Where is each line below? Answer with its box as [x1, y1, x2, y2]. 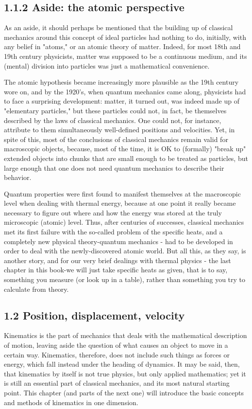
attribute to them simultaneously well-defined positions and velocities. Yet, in [4, 124, 235, 135]
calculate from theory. [4, 284, 69, 294]
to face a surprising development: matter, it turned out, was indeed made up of [4, 96, 239, 106]
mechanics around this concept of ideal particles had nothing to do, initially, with [4, 32, 246, 42]
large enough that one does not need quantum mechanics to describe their [4, 162, 224, 173]
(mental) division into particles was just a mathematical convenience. [4, 60, 210, 71]
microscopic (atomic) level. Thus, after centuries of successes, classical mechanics [4, 217, 244, 227]
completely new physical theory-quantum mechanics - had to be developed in [4, 236, 233, 246]
